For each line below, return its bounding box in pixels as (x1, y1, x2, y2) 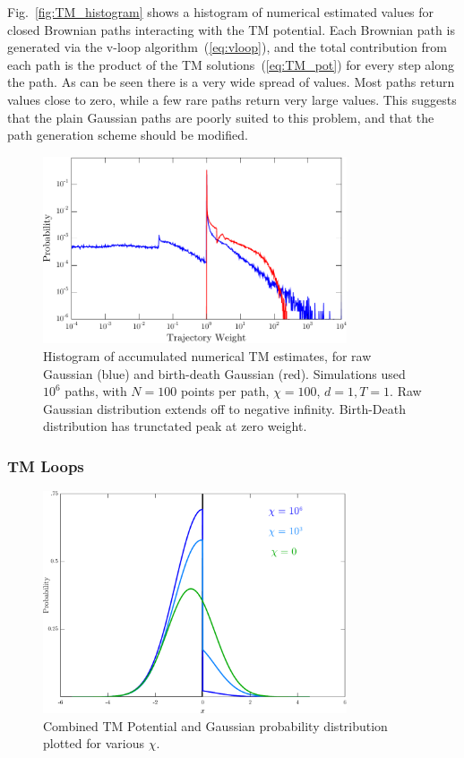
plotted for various (43, 734, 144, 753)
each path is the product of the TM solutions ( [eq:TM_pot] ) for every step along (7, 55, 455, 73)
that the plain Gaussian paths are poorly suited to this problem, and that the (7, 108, 434, 126)
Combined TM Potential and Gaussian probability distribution (43, 716, 388, 735)
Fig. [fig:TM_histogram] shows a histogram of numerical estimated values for (7, 3, 434, 21)
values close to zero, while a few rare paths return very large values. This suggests (7, 90, 457, 108)
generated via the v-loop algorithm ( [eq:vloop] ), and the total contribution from (7, 38, 448, 56)
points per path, (180, 382, 270, 401)
